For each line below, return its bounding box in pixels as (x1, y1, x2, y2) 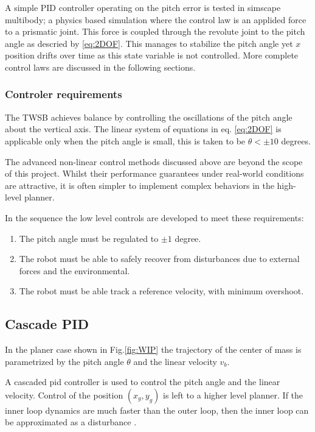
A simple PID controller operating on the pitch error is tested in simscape (5, 1, 281, 13)
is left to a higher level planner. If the (163, 388, 303, 401)
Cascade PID (5, 314, 89, 333)
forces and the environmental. (19, 264, 130, 277)
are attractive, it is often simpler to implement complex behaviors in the (5, 179, 274, 191)
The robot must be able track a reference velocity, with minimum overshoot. (19, 285, 304, 297)
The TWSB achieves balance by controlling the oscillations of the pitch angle (5, 110, 292, 123)
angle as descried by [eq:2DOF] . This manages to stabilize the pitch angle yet (5, 37, 293, 49)
